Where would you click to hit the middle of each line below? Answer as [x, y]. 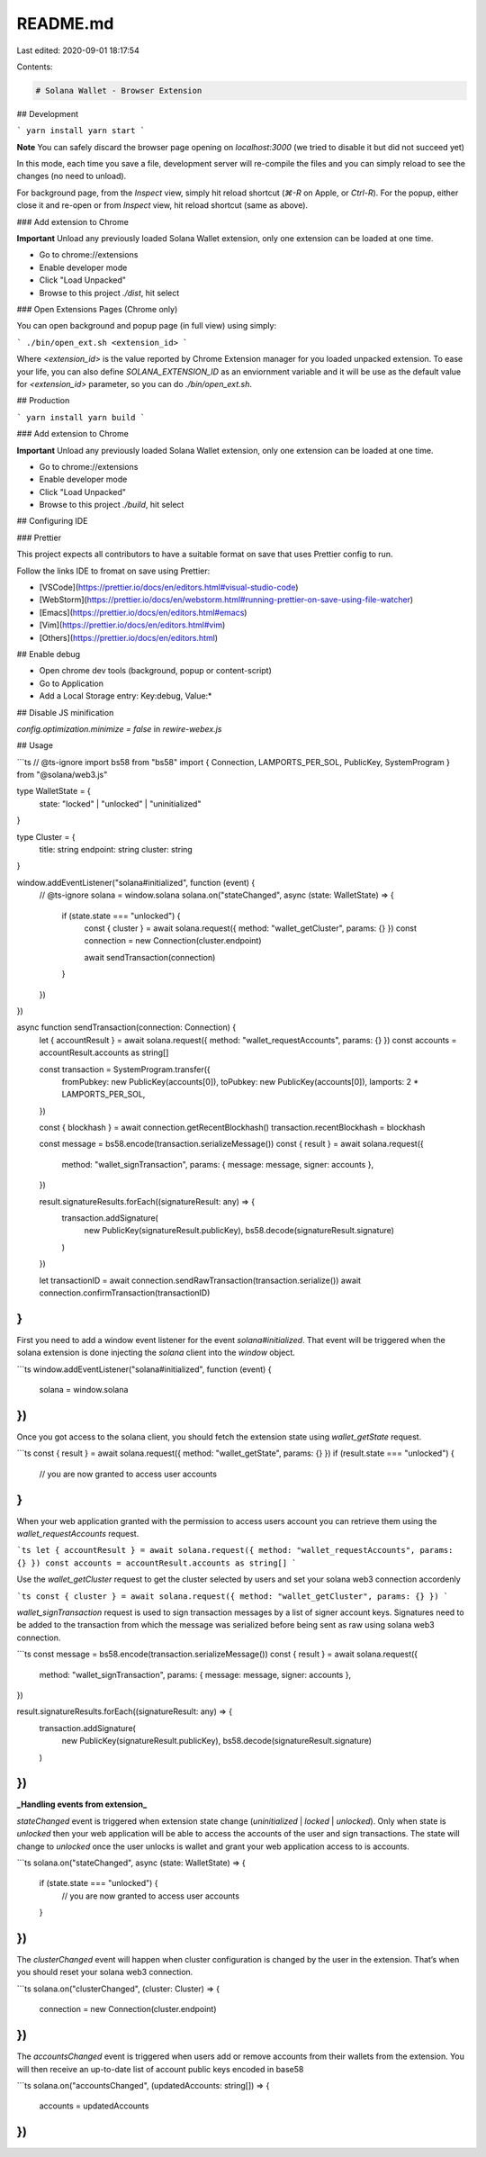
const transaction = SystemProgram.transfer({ [125, 1069]
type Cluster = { [46, 836]
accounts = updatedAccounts [94, 2106]
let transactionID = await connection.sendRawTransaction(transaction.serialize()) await [200, 1280]
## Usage [35, 745]
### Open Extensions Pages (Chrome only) [97, 309]
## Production [43, 401]
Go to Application [71, 683]
